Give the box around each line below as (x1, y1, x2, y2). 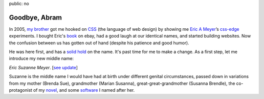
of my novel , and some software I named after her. (33, 87, 135, 93)
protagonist (9, 87, 33, 93)
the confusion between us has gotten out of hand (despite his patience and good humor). (9, 40, 189, 46)
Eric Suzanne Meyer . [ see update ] (9, 64, 78, 70)
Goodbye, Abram (9, 13, 62, 21)
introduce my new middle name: (9, 56, 74, 61)
